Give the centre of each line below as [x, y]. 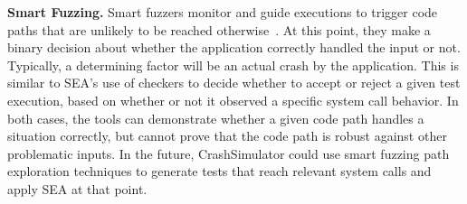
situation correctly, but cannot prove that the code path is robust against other [227, 136]
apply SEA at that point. [77, 188]
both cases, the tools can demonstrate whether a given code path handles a [216, 118]
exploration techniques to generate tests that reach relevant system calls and [219, 171]
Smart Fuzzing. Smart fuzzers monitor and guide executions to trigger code [223, 12]
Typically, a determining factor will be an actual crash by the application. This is [233, 65]
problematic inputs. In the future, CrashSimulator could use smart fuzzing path [229, 153]
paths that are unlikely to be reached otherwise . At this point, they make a [219, 29]
